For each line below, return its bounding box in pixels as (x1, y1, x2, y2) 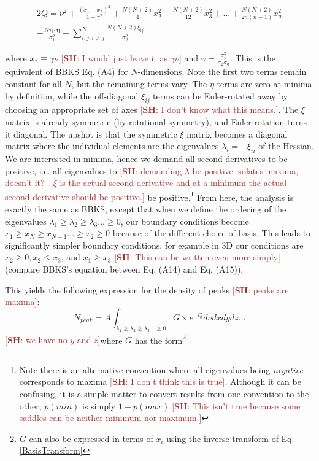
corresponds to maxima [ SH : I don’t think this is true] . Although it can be (19, 375, 301, 388)
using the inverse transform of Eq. (166, 432, 294, 444)
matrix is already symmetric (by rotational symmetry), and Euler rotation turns (5, 115, 307, 128)
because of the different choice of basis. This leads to (112, 227, 311, 239)
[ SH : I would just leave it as (61, 52, 168, 64)
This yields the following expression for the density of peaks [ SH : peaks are (5, 283, 289, 296)
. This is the (229, 52, 276, 64)
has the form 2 (134, 331, 186, 346)
